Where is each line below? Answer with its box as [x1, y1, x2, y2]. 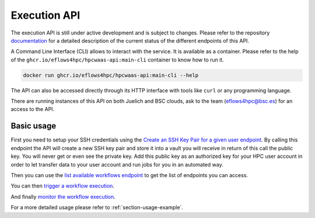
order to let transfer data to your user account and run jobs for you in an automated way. [10, 161, 224, 168]
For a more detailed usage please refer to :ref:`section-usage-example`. [10, 204, 184, 211]
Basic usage [10, 121, 57, 131]
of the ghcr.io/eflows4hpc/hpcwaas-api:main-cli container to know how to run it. [10, 56, 224, 63]
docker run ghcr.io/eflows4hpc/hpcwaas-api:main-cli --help [23, 72, 199, 78]
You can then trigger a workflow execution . [10, 182, 115, 189]
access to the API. [10, 106, 55, 113]
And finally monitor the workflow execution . [10, 193, 116, 200]
